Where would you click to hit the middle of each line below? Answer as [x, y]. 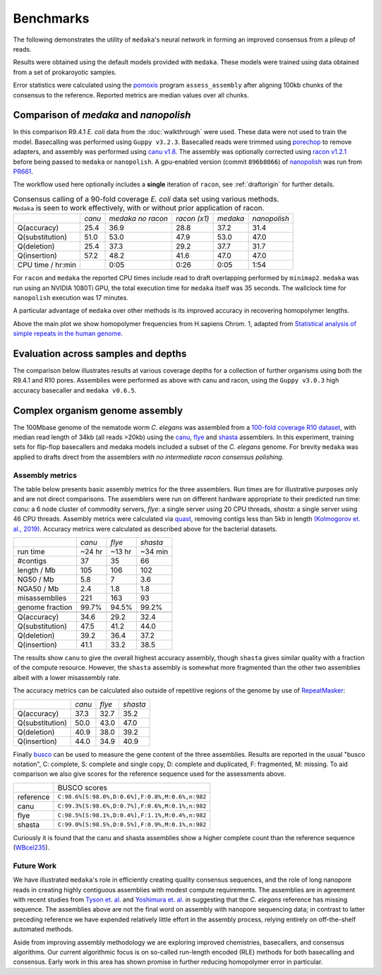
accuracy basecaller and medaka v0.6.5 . [75, 390]
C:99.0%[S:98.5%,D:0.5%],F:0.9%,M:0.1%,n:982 [132, 825]
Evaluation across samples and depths [100, 353]
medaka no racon [139, 219]
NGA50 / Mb [38, 588]
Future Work [35, 866]
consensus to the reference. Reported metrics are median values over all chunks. [131, 95]
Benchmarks [51, 18]
